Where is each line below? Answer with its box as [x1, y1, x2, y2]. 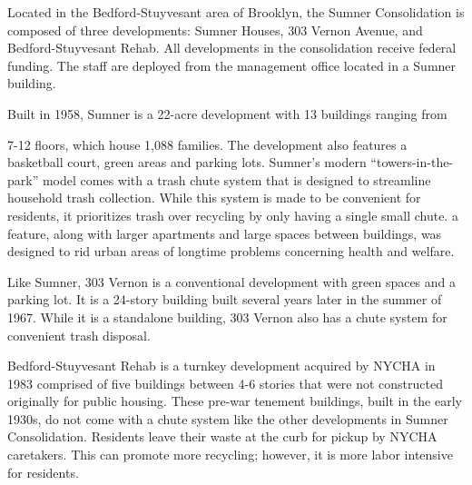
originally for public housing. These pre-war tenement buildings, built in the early [7, 391, 462, 411]
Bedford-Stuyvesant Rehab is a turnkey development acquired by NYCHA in [7, 356, 436, 375]
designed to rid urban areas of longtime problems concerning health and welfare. [7, 242, 455, 261]
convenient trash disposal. [7, 325, 151, 344]
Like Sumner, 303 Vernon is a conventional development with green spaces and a [7, 272, 457, 291]
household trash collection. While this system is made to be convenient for [7, 188, 421, 207]
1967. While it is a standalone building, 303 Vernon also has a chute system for [7, 307, 447, 326]
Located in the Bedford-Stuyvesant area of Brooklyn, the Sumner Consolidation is [7, 3, 465, 21]
